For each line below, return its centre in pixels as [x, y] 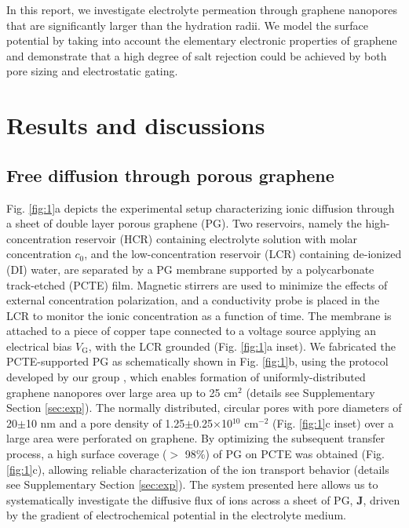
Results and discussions [136, 125]
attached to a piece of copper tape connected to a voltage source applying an [192, 331]
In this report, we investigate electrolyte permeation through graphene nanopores [202, 9]
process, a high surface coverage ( [87, 454]
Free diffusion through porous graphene [170, 175]
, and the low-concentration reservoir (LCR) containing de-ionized [243, 254]
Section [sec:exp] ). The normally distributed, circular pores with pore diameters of [204, 408]
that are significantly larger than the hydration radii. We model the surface [187, 25]
